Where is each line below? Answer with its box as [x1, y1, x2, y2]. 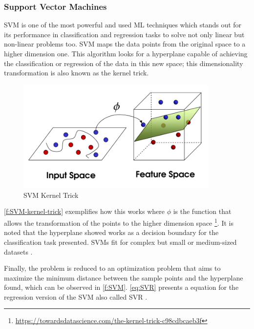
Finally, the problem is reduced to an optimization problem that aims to [4, 263, 221, 273]
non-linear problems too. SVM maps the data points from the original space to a [4, 39, 246, 49]
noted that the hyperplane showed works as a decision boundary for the [4, 227, 219, 237]
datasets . [4, 246, 33, 257]
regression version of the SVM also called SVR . [4, 291, 148, 302]
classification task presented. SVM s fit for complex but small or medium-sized [4, 236, 237, 247]
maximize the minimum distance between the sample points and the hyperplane [4, 272, 243, 282]
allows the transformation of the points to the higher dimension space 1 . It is [4, 216, 233, 228]
